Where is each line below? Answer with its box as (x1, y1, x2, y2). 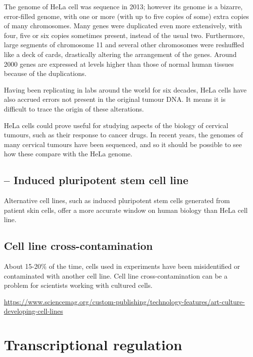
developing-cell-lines (4, 306, 63, 316)
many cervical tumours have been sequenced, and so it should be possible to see (4, 139, 242, 149)
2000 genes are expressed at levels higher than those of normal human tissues (4, 58, 234, 69)
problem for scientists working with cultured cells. (4, 280, 153, 290)
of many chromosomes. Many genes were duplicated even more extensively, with (4, 20, 242, 31)
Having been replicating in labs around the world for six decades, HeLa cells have (4, 84, 247, 94)
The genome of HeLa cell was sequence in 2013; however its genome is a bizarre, (4, 1, 243, 11)
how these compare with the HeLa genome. (4, 149, 132, 159)
